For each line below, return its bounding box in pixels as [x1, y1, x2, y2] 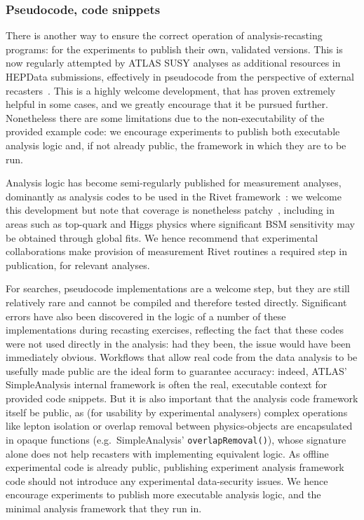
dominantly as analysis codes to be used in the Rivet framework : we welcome [6, 189, 342, 203]
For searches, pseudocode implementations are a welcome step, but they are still [6, 281, 350, 296]
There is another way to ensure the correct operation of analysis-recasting [6, 28, 323, 43]
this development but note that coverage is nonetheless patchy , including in [6, 203, 335, 217]
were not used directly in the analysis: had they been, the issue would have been [6, 336, 351, 350]
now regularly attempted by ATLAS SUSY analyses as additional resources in [6, 55, 341, 70]
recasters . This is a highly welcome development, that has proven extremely [6, 83, 336, 97]
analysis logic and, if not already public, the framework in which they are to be [6, 137, 346, 152]
